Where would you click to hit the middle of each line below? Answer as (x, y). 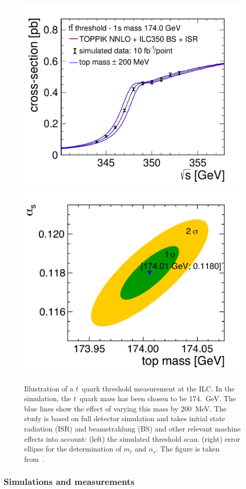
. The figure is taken (188, 449)
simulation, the (48, 398)
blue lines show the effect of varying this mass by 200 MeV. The (125, 408)
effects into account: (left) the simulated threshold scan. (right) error (132, 438)
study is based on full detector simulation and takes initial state (125, 418)
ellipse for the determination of (73, 449)
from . (34, 458)
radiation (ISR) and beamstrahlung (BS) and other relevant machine (133, 429)
